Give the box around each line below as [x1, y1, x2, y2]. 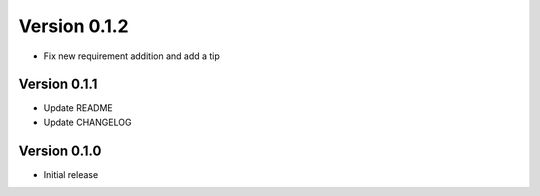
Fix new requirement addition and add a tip [43, 50, 220, 62]
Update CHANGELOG [43, 116, 132, 128]
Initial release [43, 168, 99, 180]
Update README [43, 102, 114, 114]
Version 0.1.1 [18, 76, 98, 93]
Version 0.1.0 [18, 142, 102, 159]
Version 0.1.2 [18, 15, 129, 37]
